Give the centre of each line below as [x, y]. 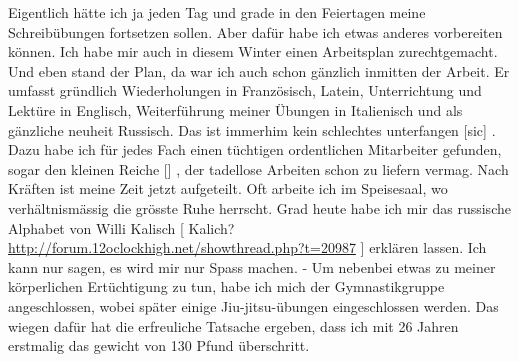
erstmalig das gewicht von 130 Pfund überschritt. [159, 345]
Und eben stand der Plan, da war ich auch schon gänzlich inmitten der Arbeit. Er [259, 70]
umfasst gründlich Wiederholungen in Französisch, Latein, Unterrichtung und [245, 90]
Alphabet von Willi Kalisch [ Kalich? [121, 227]
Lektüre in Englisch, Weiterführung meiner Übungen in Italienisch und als [235, 109]
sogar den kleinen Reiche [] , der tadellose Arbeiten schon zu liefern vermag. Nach [258, 168]
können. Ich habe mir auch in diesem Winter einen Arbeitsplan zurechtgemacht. [253, 51]
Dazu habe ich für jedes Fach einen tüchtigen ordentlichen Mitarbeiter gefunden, [255, 149]
